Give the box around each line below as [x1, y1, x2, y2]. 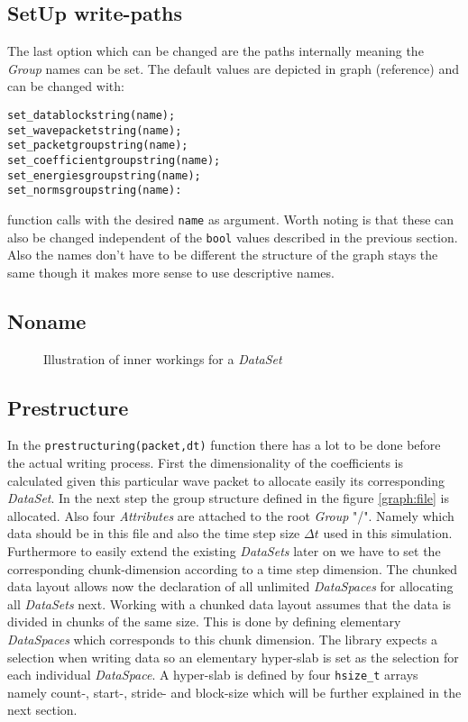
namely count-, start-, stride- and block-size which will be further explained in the [7, 682, 462, 701]
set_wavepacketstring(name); [7, 123, 182, 137]
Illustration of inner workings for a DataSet [43, 349, 282, 368]
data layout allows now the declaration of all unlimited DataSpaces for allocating [7, 577, 454, 596]
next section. [7, 700, 78, 719]
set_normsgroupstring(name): [7, 184, 182, 197]
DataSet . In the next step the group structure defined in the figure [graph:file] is [7, 489, 449, 507]
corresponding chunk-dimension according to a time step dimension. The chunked [7, 559, 457, 578]
